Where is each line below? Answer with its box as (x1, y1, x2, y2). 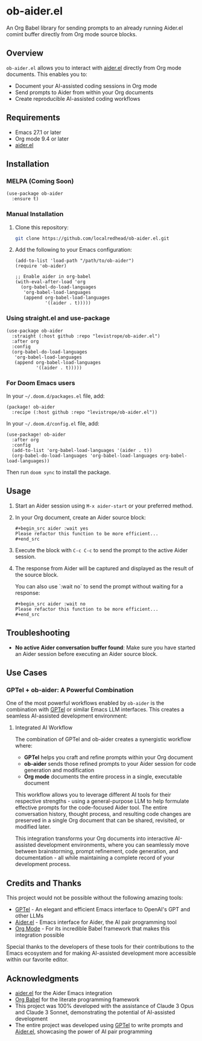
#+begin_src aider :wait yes (14, 525, 89, 532)
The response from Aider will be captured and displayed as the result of (14, 564, 194, 571)
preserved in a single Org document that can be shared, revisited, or (14, 817, 185, 824)
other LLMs (14, 912, 44, 920)
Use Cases (6, 668, 48, 678)
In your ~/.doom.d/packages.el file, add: (6, 392, 105, 400)
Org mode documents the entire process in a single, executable (24, 773, 183, 780)
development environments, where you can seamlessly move (37, 841, 189, 848)
